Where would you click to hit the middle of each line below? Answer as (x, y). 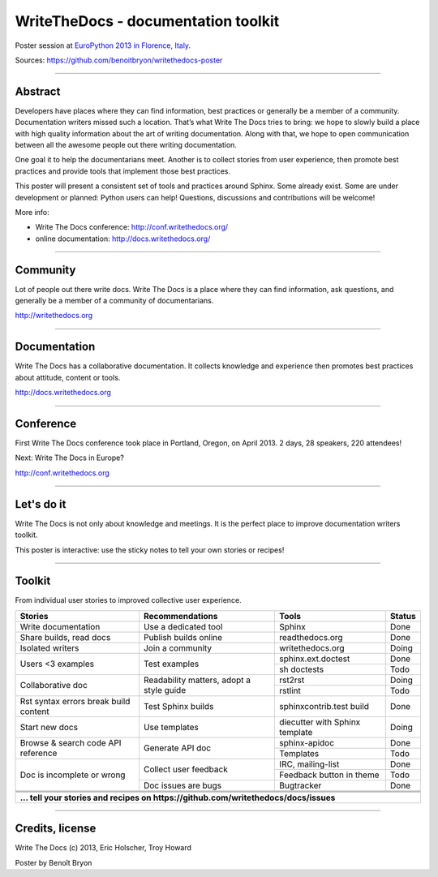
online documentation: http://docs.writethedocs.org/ (123, 239)
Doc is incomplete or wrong (73, 775)
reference (39, 753)
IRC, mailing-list (309, 764)
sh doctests (302, 669)
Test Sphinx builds (178, 706)
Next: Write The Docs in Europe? (70, 458)
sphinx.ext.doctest (315, 659)
